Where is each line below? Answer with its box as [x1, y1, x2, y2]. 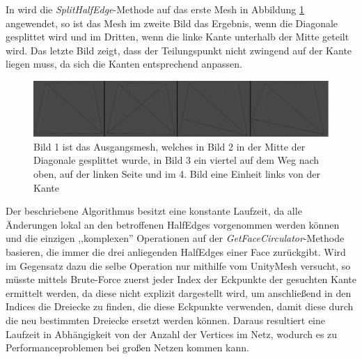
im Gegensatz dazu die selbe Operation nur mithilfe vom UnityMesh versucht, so [6, 258, 351, 273]
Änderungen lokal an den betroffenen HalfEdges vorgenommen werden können [6, 217, 340, 231]
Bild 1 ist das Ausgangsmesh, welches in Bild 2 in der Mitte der [33, 139, 306, 153]
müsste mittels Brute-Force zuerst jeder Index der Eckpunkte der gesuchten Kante [6, 272, 356, 287]
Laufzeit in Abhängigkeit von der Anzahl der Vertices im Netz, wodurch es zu [6, 326, 338, 341]
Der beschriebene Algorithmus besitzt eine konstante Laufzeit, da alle [6, 204, 302, 218]
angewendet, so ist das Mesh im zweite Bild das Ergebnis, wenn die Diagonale [6, 15, 338, 30]
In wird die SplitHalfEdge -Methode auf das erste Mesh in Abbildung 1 [6, 2, 304, 16]
